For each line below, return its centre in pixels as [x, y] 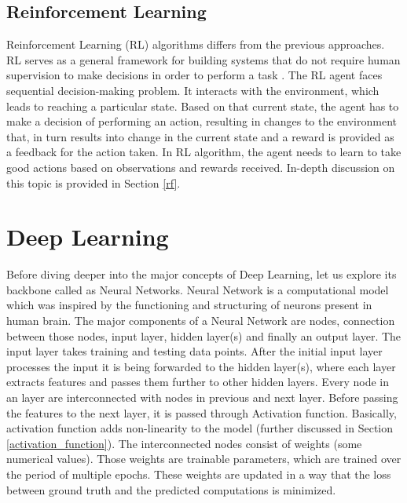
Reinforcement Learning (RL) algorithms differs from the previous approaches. [196, 44]
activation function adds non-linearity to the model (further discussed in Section [200, 428]
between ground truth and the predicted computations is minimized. [171, 489]
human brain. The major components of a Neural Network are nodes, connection [201, 321]
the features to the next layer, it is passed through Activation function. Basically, [202, 412]
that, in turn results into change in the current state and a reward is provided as [200, 136]
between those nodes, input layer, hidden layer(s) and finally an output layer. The [204, 335]
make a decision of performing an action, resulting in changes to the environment [202, 121]
